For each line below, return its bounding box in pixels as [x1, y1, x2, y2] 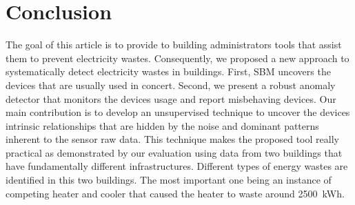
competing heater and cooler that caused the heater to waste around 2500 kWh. [6, 186, 345, 200]
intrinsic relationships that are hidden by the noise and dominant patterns [6, 118, 319, 133]
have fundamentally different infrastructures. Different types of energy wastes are [6, 159, 348, 173]
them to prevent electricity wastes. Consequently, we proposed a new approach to [6, 50, 349, 65]
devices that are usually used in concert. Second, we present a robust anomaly [6, 77, 336, 92]
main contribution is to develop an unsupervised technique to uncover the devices [6, 105, 350, 119]
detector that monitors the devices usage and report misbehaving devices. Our [6, 91, 336, 106]
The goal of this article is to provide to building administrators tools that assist [6, 37, 342, 52]
